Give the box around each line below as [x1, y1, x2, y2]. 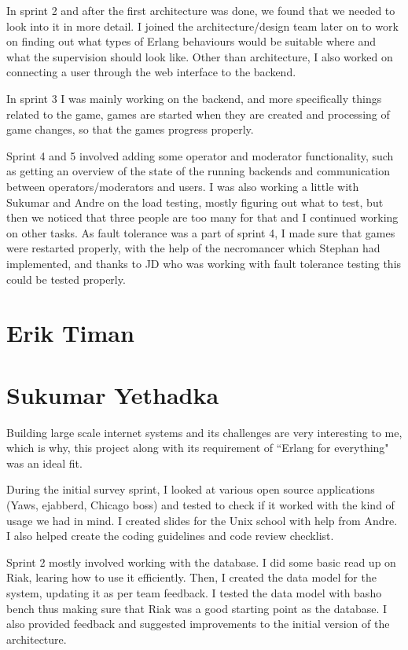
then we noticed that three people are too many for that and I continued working [6, 209, 399, 226]
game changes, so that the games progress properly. [6, 121, 254, 138]
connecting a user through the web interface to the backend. [6, 64, 296, 80]
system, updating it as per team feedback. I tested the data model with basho [6, 584, 382, 600]
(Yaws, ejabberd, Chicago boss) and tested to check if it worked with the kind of [6, 496, 395, 512]
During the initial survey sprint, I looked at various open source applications [6, 481, 375, 498]
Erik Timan [6, 317, 134, 349]
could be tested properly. [6, 270, 126, 287]
